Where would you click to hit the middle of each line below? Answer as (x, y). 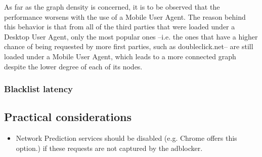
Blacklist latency (38, 89)
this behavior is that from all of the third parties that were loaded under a (120, 27)
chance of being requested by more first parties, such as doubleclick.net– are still (129, 46)
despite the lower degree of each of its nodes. (73, 66)
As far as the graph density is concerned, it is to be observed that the (112, 7)
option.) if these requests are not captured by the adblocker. (109, 148)
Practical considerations (68, 117)
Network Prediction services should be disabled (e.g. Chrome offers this (126, 138)
